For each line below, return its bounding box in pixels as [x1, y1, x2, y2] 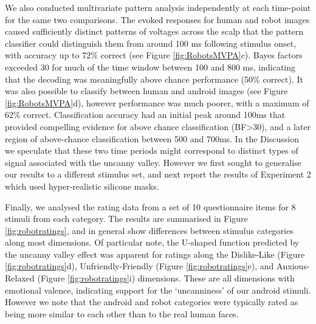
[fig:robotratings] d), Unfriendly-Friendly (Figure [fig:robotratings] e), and [5, 260, 274, 272]
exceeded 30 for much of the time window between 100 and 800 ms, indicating [5, 60, 296, 73]
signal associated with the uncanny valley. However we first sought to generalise [5, 156, 301, 168]
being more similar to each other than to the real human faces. [5, 307, 239, 320]
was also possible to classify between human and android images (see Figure [5, 84, 288, 97]
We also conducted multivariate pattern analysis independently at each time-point [5, 1, 311, 13]
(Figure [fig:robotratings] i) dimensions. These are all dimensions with [37, 272, 295, 284]
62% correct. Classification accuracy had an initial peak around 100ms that [5, 108, 286, 121]
